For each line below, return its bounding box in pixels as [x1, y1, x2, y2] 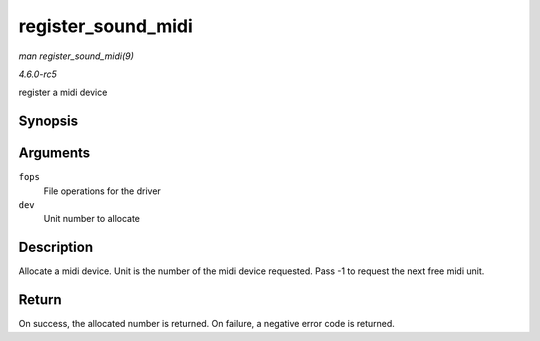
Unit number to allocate [43, 213, 140, 225]
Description [18, 239, 94, 256]
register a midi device [18, 86, 108, 99]
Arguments [18, 145, 91, 162]
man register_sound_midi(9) [18, 50, 135, 62]
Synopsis [18, 113, 79, 130]
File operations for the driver [43, 185, 162, 197]
